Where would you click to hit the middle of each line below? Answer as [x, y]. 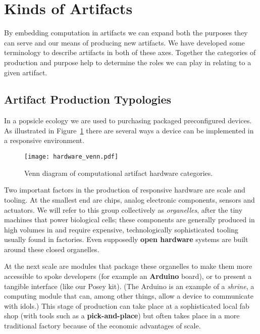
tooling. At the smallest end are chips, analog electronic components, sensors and [129, 199]
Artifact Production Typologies [88, 99]
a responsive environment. [44, 140]
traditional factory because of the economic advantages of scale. [102, 326]
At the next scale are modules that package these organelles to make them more [128, 266]
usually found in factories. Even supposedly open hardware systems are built [126, 239]
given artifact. [26, 72]
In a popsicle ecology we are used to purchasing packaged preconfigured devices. [128, 121]
